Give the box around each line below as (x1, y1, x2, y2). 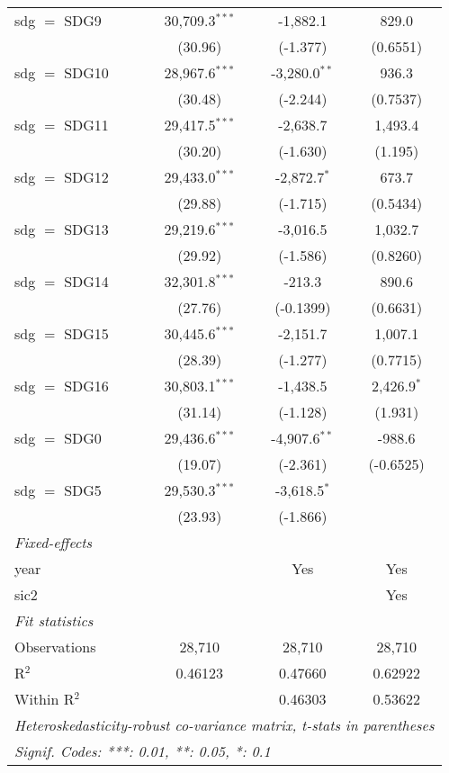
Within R (14, 688, 75, 709)
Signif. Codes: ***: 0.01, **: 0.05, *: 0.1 (14, 741, 271, 761)
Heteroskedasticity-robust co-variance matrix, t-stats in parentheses (14, 715, 435, 735)
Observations (14, 636, 96, 657)
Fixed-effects (14, 532, 93, 553)
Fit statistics (14, 610, 94, 631)
